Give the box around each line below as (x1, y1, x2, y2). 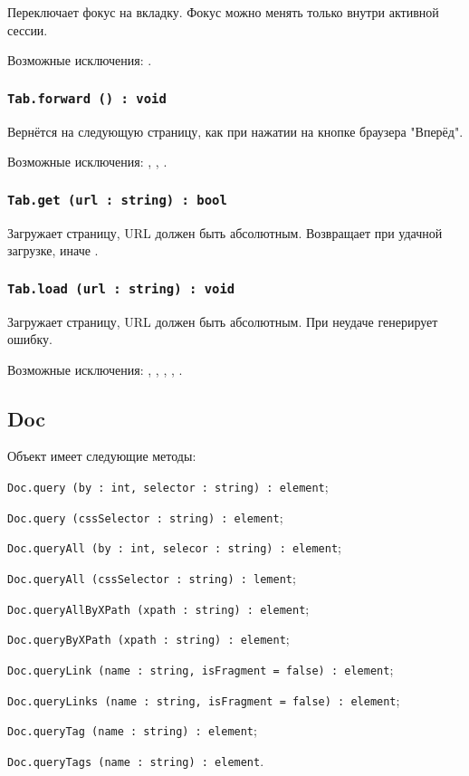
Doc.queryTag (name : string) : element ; (7, 721, 257, 740)
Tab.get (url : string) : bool (7, 192, 227, 207)
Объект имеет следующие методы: (7, 446, 196, 465)
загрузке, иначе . (7, 241, 99, 260)
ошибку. (7, 330, 53, 349)
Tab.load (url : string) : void (7, 281, 235, 296)
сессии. (7, 20, 48, 39)
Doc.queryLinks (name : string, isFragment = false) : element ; (7, 690, 400, 709)
